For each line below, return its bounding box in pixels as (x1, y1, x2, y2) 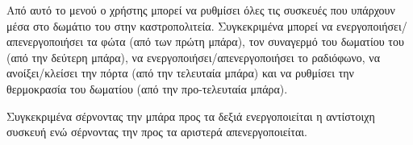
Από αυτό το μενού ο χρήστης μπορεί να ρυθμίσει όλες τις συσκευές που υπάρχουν (6, 2, 395, 18)
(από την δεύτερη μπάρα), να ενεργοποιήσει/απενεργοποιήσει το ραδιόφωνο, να (6, 48, 380, 65)
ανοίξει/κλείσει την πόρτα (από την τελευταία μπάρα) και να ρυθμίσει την (6, 64, 354, 81)
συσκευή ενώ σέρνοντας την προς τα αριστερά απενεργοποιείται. (6, 123, 307, 140)
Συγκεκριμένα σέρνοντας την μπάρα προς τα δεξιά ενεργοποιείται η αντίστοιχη (6, 107, 375, 124)
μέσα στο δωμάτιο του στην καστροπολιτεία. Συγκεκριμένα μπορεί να (6, 17, 333, 34)
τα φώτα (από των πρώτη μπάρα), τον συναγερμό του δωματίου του (86, 33, 404, 50)
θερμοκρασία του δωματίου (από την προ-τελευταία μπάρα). (6, 80, 288, 97)
